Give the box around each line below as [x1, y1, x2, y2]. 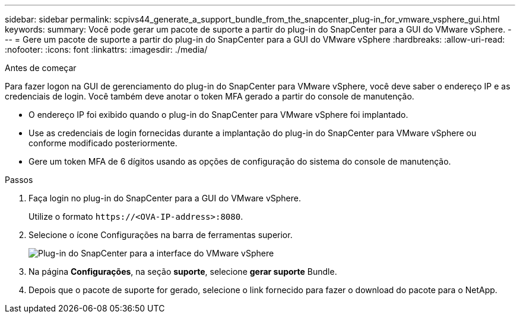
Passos [5, 175, 33, 185]
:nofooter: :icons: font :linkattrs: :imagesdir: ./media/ [5, 44, 208, 54]
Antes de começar [5, 63, 77, 73]
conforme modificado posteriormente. [28, 138, 177, 148]
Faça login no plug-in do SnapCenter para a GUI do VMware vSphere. [28, 193, 301, 203]
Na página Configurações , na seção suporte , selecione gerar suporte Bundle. [28, 266, 337, 277]
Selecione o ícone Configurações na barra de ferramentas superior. [28, 230, 293, 240]
